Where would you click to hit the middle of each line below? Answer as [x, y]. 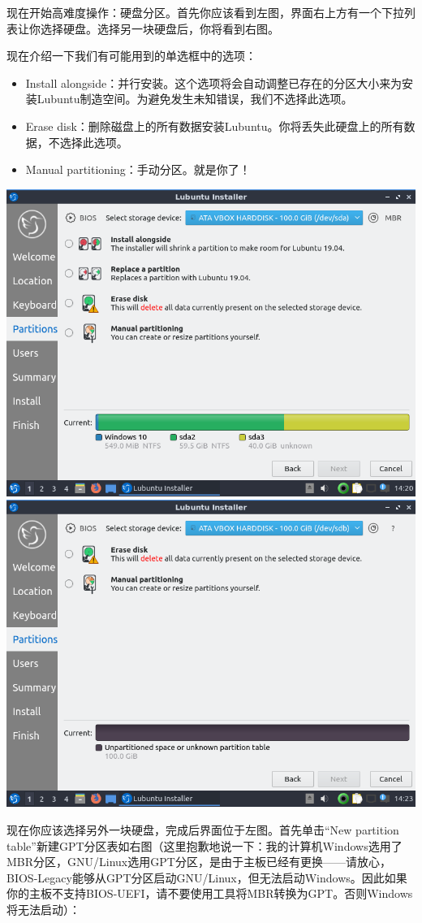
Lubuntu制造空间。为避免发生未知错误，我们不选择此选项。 [195, 99]
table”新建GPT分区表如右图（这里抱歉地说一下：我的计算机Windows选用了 [205, 845]
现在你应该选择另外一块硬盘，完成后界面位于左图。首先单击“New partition [203, 829]
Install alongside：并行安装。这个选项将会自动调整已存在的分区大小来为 [214, 82]
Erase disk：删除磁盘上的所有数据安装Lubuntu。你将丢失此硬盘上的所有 [215, 126]
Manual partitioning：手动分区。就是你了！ [138, 169]
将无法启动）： [43, 909]
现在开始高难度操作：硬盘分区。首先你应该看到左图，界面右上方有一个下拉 [205, 12]
